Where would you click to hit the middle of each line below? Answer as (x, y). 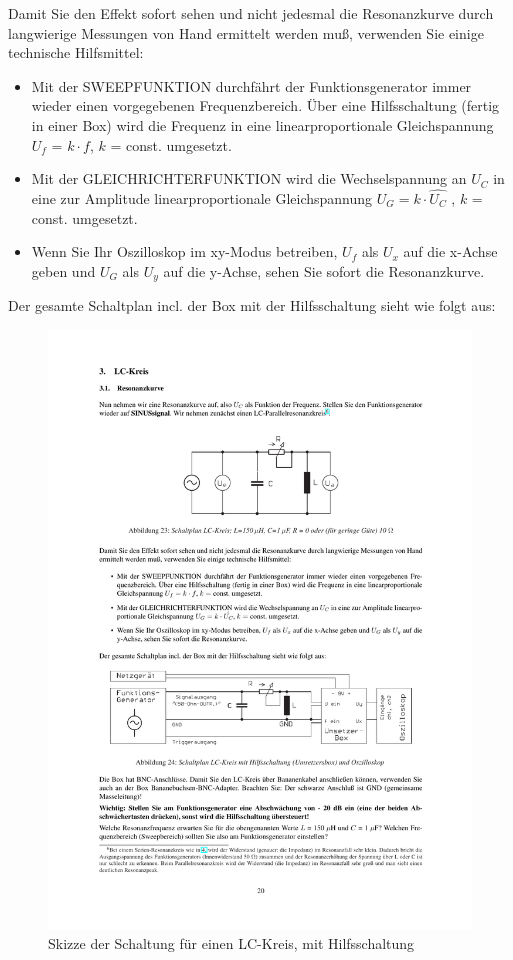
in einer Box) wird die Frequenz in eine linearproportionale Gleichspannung (262, 124)
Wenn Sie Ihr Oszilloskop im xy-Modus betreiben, (184, 251)
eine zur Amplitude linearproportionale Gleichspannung (202, 197)
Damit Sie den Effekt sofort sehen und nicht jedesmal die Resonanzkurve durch (251, 13)
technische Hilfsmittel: (76, 52)
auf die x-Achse (450, 251)
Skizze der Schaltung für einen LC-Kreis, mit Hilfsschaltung (231, 943)
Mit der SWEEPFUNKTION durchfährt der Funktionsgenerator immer (251, 85)
